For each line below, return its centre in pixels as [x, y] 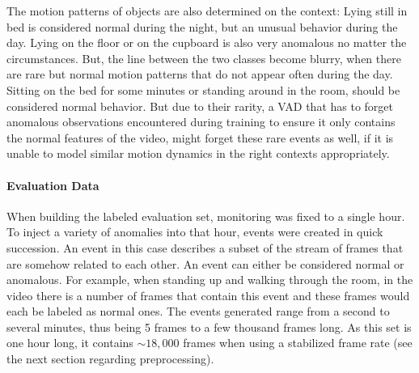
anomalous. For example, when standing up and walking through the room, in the [210, 280]
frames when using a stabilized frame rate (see [298, 343]
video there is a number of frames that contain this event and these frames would [208, 295]
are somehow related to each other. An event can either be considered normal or [205, 263]
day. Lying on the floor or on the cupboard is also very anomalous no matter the [207, 42]
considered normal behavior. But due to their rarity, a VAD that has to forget [200, 106]
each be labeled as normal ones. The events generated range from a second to [198, 311]
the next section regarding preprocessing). [110, 359]
